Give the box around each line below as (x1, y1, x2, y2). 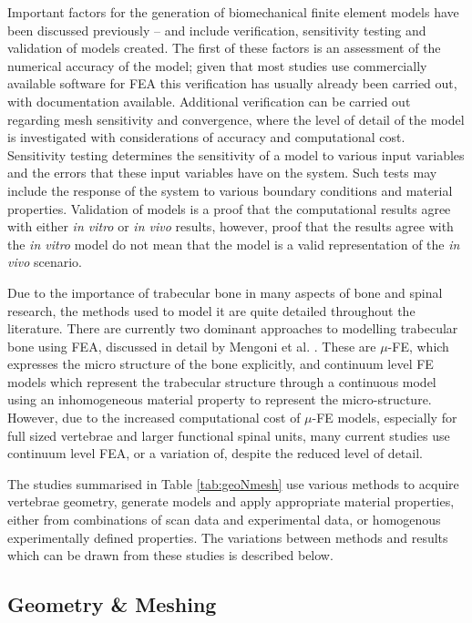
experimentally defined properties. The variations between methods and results (7, 527, 448, 546)
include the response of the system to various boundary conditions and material (7, 180, 453, 199)
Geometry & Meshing (7, 590, 217, 618)
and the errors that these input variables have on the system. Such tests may (7, 163, 437, 182)
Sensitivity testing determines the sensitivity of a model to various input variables (7, 145, 465, 164)
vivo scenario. (7, 252, 83, 271)
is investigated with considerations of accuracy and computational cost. (7, 128, 405, 147)
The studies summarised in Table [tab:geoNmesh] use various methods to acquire (7, 474, 459, 493)
